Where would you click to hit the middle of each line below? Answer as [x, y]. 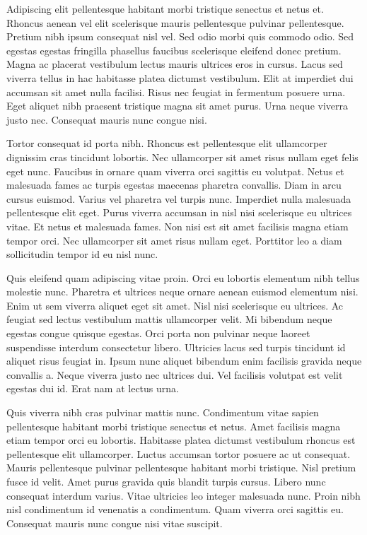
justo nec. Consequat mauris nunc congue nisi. [107, 119]
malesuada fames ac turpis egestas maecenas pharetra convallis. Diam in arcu [174, 185]
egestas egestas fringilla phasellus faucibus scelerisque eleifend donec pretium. [174, 50]
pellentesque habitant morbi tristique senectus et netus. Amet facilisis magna [174, 426]
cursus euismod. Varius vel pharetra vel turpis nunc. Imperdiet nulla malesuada [179, 198]
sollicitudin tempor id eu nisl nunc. [82, 254]
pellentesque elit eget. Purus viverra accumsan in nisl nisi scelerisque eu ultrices [179, 212]
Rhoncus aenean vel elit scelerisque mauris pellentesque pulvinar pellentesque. [175, 22]
